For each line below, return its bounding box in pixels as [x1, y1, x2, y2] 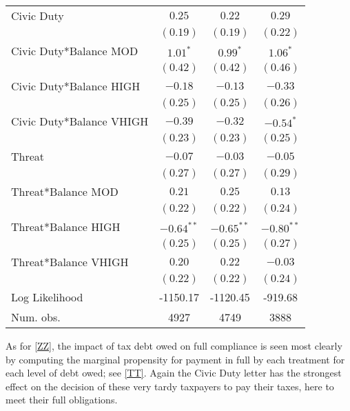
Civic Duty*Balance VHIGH [11, 113, 149, 129]
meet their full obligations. [6, 392, 118, 407]
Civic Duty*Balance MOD [11, 43, 138, 59]
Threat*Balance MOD [11, 183, 119, 199]
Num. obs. [11, 309, 61, 325]
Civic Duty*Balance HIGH [11, 78, 141, 94]
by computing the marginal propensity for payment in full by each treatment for [6, 352, 345, 366]
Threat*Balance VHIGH [11, 254, 129, 270]
